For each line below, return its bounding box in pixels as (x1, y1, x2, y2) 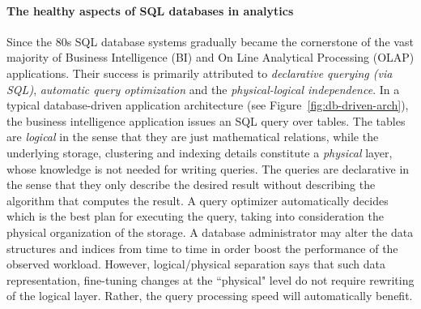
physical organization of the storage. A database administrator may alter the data (6, 223, 414, 240)
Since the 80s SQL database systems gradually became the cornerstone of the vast (6, 32, 414, 49)
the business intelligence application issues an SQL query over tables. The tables (6, 112, 406, 129)
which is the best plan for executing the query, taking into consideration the (6, 208, 384, 225)
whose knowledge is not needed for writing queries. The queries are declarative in (6, 160, 410, 177)
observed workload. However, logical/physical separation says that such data (6, 255, 386, 273)
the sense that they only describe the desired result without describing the (6, 176, 376, 193)
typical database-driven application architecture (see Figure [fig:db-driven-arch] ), (6, 97, 409, 114)
